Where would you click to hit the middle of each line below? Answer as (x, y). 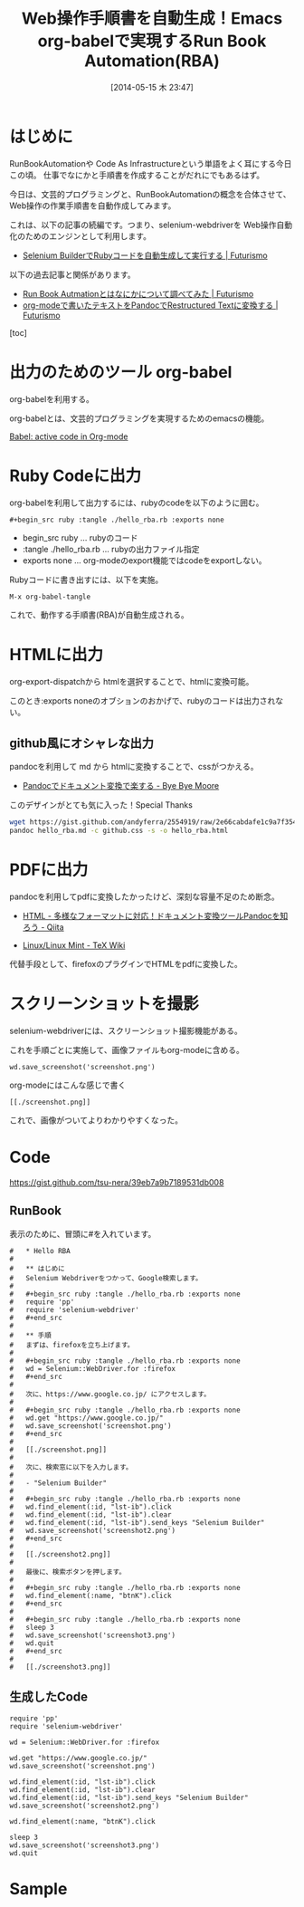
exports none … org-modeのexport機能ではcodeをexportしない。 (144, 560)
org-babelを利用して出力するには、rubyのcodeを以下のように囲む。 (137, 503)
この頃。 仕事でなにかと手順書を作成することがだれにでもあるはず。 (137, 175)
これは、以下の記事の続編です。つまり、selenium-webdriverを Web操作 (143, 225)
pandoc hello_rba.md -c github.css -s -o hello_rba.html (119, 831)
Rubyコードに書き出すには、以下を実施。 (86, 580)
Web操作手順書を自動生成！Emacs (152, 19)
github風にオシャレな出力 (82, 743)
